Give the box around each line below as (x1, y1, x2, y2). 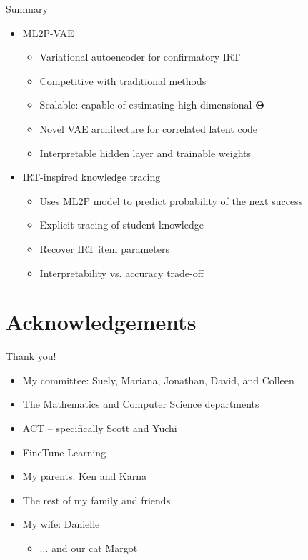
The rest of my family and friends (22, 492, 171, 507)
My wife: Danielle (22, 516, 100, 531)
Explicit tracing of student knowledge (39, 217, 204, 232)
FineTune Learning (22, 444, 106, 459)
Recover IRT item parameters (39, 241, 169, 256)
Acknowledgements (6, 307, 197, 336)
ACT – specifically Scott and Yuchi (22, 421, 177, 436)
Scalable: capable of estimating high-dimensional (39, 97, 252, 112)
